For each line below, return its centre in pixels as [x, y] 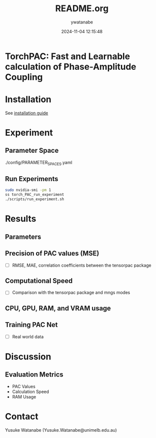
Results [21, 219]
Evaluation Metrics [34, 375]
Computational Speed [39, 281]
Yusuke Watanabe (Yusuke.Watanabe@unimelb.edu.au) [61, 430]
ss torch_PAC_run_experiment [35, 195]
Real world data [28, 336]
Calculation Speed [30, 392]
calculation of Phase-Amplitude [71, 67]
